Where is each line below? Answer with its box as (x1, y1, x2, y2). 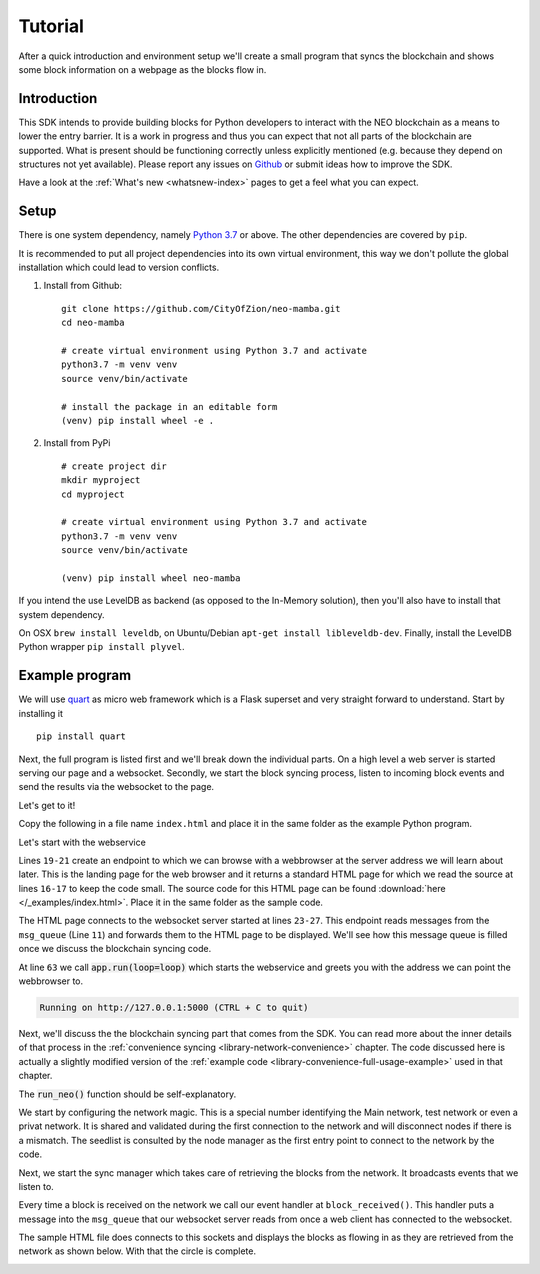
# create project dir (61, 460, 167, 472)
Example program (18, 667, 132, 684)
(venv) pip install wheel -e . (61, 415, 215, 426)
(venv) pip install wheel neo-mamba (61, 572, 241, 584)
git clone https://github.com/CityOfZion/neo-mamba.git (61, 303, 341, 314)
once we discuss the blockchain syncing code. (18, 943, 212, 955)
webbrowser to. (18, 975, 84, 987)
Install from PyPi (43, 437, 111, 449)
